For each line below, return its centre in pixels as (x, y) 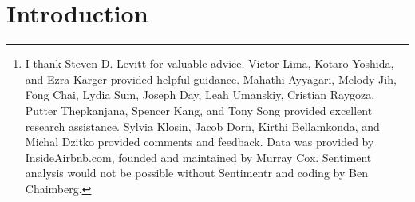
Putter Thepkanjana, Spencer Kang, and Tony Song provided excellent (199, 110)
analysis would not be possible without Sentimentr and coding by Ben (196, 173)
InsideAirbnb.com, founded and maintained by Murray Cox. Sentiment (198, 157)
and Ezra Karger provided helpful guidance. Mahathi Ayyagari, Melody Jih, (211, 79)
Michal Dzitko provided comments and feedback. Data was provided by (200, 142)
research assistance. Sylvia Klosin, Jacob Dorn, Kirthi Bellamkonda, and (202, 126)
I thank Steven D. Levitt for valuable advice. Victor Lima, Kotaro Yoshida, (209, 63)
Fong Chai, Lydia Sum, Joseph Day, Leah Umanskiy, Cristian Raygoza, (200, 95)
